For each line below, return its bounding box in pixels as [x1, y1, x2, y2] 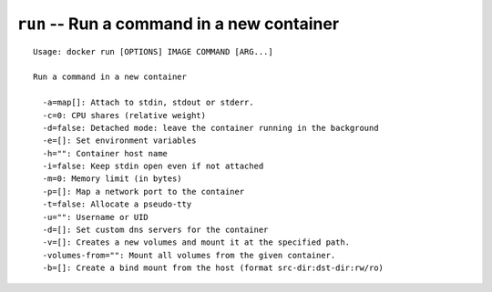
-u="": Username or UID [42, 212, 149, 222]
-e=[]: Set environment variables [42, 136, 197, 146]
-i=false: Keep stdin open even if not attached [42, 161, 264, 172]
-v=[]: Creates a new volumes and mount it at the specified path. [42, 237, 351, 247]
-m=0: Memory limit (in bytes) [42, 174, 182, 184]
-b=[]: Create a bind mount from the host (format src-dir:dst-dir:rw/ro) [42, 263, 384, 273]
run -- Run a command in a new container [16, 14, 340, 34]
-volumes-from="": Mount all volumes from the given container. [42, 250, 336, 260]
